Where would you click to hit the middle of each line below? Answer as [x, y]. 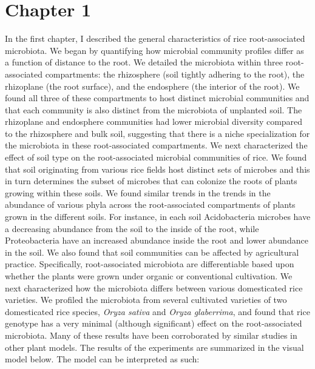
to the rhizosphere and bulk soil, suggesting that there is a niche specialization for [157, 133]
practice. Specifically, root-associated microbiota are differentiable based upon [150, 264]
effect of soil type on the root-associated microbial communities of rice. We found [156, 157]
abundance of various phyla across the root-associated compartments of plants [150, 204]
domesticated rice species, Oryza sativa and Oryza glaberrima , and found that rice [157, 311]
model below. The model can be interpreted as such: [102, 359]
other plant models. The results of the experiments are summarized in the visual [154, 347]
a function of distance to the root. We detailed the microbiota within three [144, 62]
